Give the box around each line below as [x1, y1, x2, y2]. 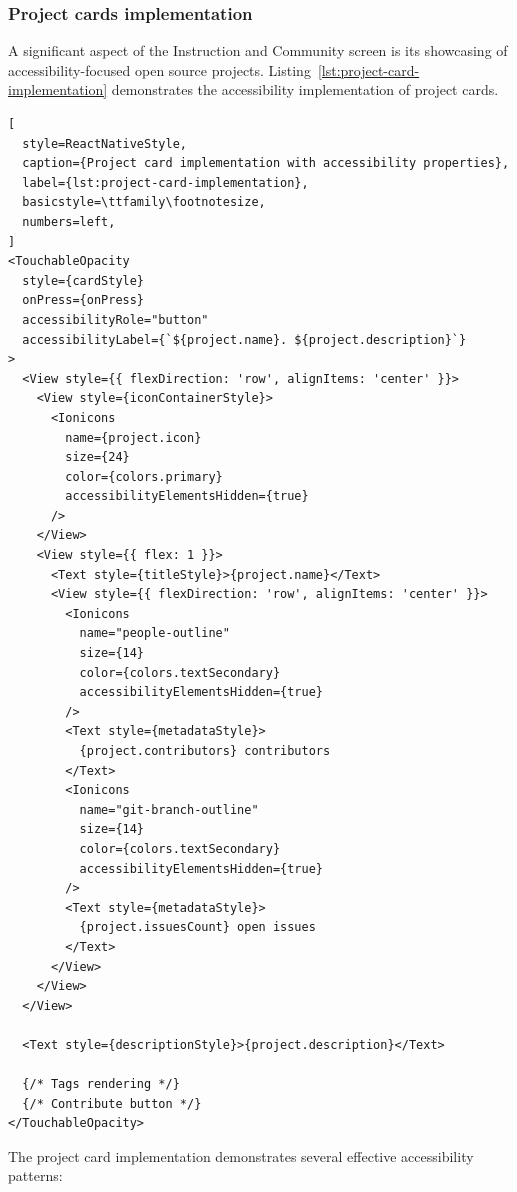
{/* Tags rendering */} [22, 1077, 180, 1092]
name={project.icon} [65, 430, 202, 445]
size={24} [65, 450, 130, 465]
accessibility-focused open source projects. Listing [8, 59, 311, 80]
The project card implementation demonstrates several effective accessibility [8, 1145, 474, 1166]
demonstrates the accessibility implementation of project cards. [111, 79, 499, 100]
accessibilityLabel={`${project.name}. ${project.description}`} [22, 332, 467, 347]
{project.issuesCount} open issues [79, 920, 316, 935]
